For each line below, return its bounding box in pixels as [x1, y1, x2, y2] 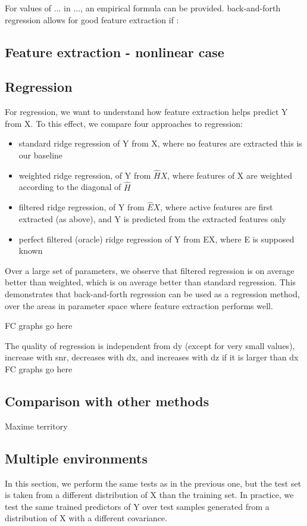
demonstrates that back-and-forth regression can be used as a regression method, [5, 287, 300, 300]
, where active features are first [160, 201, 273, 213]
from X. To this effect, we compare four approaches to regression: [5, 117, 243, 129]
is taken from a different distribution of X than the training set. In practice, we [5, 488, 294, 501]
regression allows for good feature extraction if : [5, 13, 179, 26]
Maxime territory [5, 419, 68, 432]
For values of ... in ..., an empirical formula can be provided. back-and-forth [5, 2, 281, 14]
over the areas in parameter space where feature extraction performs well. [5, 299, 273, 312]
